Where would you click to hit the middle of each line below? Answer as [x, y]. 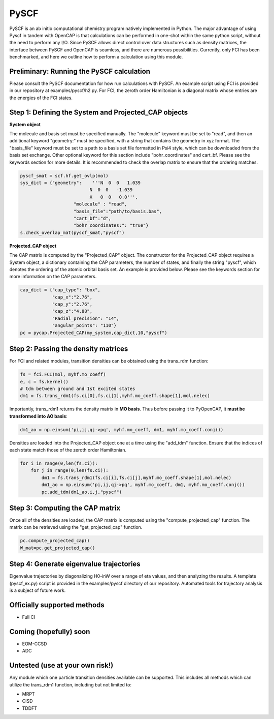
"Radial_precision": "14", [85, 318]
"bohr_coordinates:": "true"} [111, 226]
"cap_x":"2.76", [72, 297]
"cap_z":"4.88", [72, 311]
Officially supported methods [57, 605]
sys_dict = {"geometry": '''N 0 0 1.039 [80, 183]
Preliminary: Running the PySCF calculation [80, 71]
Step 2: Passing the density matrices [69, 349]
